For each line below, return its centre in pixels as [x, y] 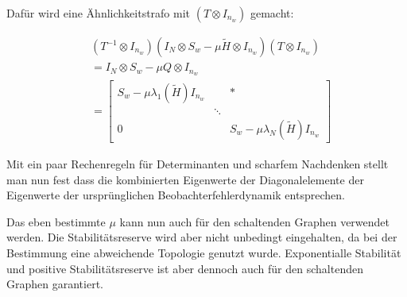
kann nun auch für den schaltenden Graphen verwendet [254, 221]
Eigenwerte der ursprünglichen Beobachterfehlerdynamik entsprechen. [176, 195]
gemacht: [272, 13]
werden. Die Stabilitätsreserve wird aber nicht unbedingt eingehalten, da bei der [202, 237]
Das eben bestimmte [56, 221]
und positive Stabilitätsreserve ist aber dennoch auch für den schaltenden [185, 268]
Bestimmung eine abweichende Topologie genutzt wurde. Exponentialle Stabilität [204, 253]
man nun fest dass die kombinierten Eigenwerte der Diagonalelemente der [185, 179]
